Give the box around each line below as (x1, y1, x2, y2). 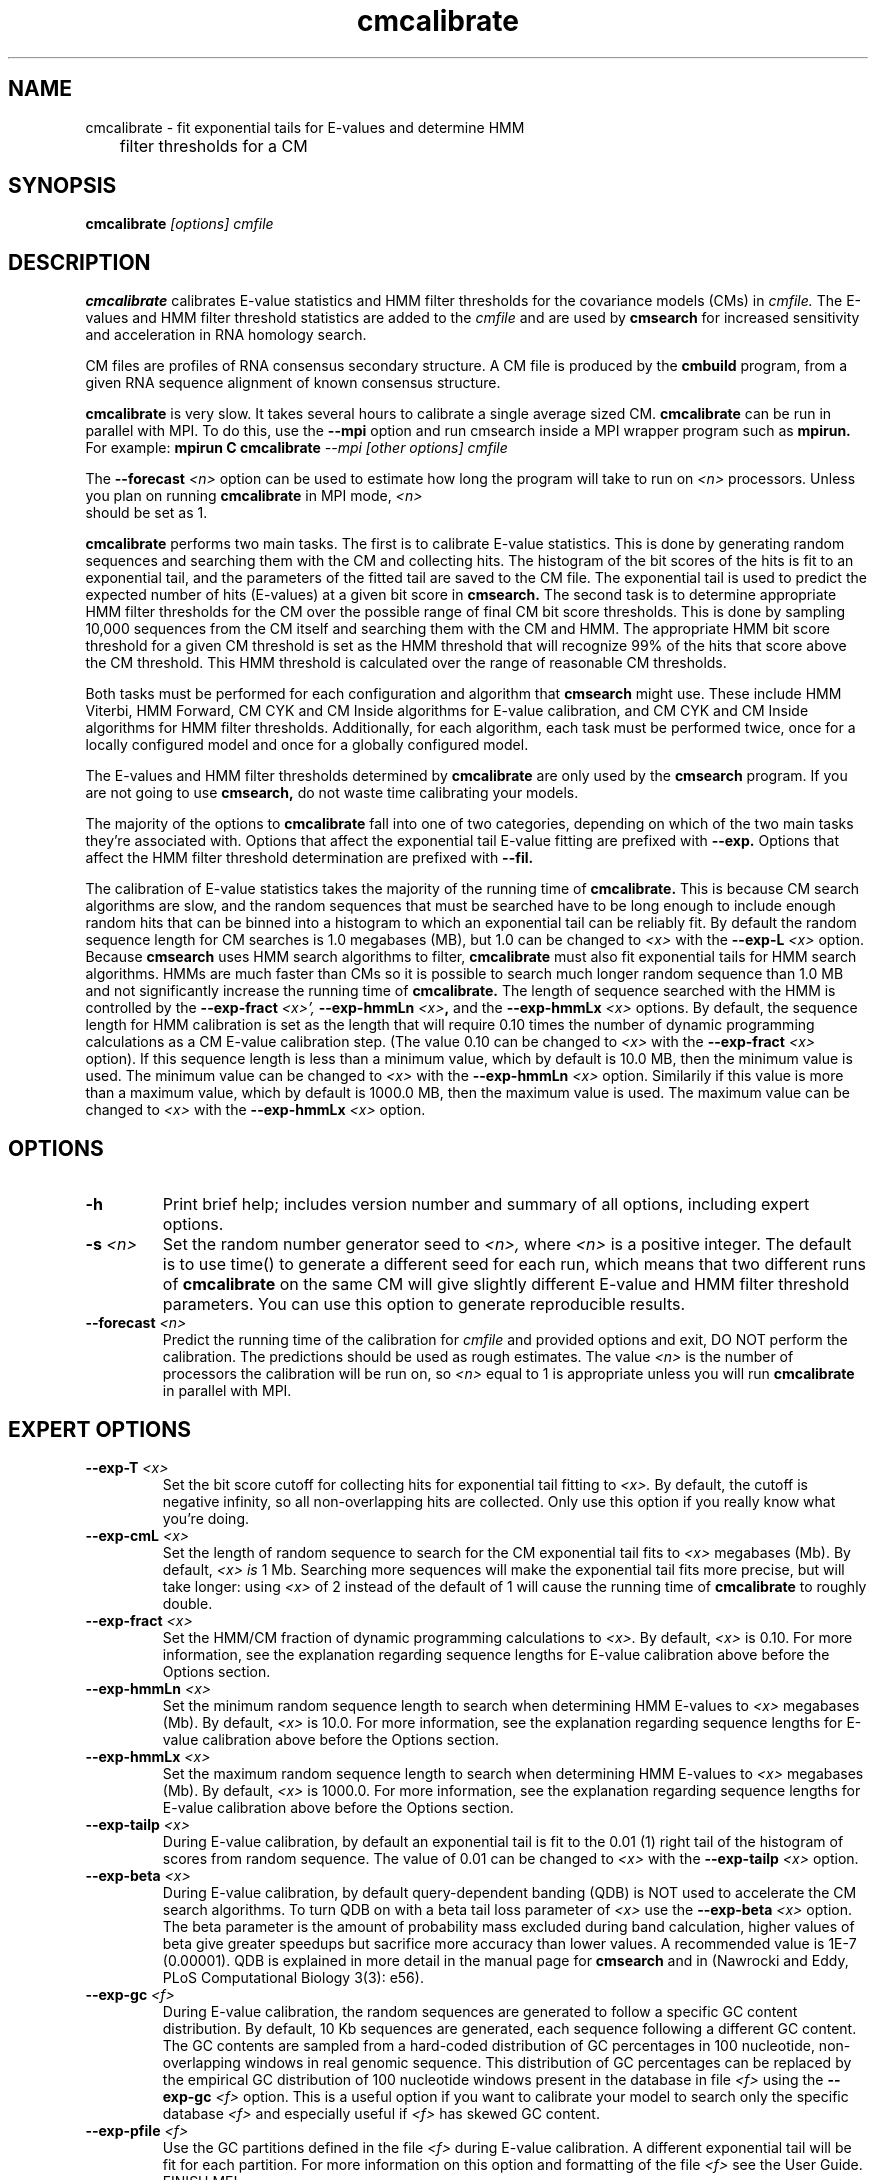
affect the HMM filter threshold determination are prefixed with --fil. (85, 849, 534, 867)
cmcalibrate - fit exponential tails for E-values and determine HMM (85, 118, 525, 136)
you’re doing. (162, 1509, 250, 1527)
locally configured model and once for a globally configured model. (85, 736, 529, 754)
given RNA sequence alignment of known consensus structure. (85, 374, 501, 392)
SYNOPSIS (8, 173, 117, 199)
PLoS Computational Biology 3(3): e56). (162, 1968, 424, 1986)
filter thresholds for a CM (119, 135, 308, 156)
